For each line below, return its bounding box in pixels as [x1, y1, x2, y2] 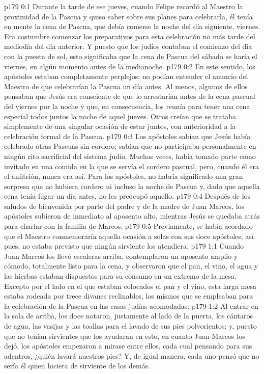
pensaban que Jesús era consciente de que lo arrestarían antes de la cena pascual [4, 91, 255, 101]
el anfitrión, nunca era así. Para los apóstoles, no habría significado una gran [4, 171, 243, 181]
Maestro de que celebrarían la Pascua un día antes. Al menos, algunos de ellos [4, 81, 248, 91]
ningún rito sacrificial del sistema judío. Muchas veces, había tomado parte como [4, 150, 256, 161]
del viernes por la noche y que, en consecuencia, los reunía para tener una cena [4, 100, 250, 111]
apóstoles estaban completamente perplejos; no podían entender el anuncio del [4, 71, 248, 82]
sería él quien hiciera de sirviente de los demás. [4, 360, 150, 371]
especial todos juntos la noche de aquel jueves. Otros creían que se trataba [4, 111, 236, 121]
